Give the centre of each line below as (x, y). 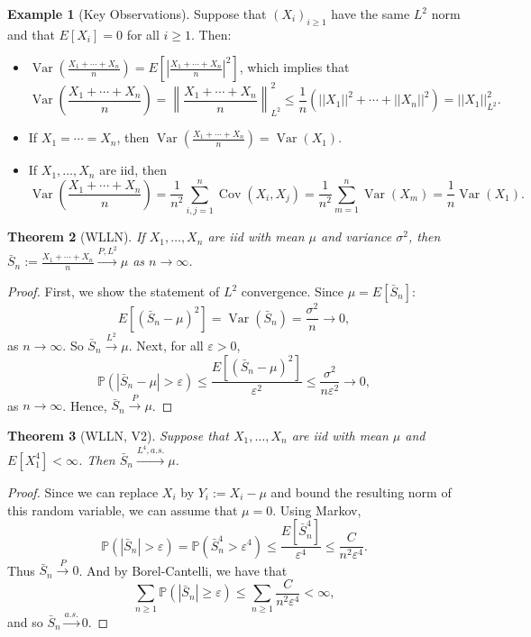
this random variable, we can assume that (123, 510)
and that (31, 34)
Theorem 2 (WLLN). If (76, 237)
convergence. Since (293, 291)
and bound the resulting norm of (361, 491)
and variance (357, 237)
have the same (371, 14)
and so (25, 621)
